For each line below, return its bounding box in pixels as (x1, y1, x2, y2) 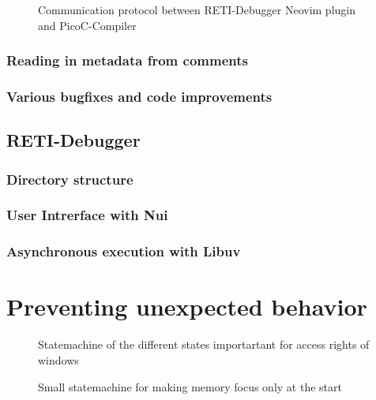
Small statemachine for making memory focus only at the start (38, 378, 342, 394)
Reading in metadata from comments (6, 50, 248, 70)
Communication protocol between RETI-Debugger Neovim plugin (38, 2, 355, 17)
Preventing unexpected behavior (6, 290, 367, 323)
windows (38, 351, 79, 368)
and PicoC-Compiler (38, 17, 137, 33)
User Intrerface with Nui (6, 205, 168, 225)
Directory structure (6, 169, 133, 189)
